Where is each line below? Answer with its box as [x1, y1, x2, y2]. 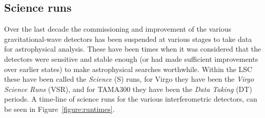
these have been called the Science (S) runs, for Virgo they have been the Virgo [4, 74, 254, 84]
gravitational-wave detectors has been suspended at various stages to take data [4, 33, 252, 44]
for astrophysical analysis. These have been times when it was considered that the [4, 43, 261, 54]
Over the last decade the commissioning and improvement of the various [4, 23, 231, 34]
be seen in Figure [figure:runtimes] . [4, 103, 115, 114]
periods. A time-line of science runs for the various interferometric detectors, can [4, 93, 257, 104]
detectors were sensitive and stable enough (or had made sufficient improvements [4, 53, 258, 64]
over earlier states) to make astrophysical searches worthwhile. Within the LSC [4, 63, 253, 74]
